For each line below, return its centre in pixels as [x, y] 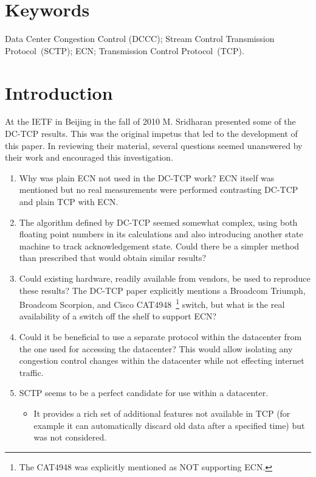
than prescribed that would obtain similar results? [113, 258]
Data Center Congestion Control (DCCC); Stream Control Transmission [140, 39]
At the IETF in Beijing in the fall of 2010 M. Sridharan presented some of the [150, 121]
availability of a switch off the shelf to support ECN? [118, 316]
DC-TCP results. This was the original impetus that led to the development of [151, 134]
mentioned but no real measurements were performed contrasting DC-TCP [159, 190]
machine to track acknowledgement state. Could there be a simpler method [159, 245]
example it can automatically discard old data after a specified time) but [169, 425]
